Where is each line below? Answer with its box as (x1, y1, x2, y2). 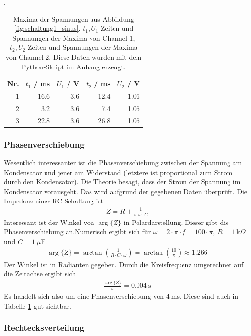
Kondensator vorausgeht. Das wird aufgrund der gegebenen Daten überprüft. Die (4, 186, 247, 196)
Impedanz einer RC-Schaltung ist (4, 196, 104, 206)
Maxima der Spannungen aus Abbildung (13, 13, 134, 23)
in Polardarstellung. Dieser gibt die (123, 217, 229, 227)
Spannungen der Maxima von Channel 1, (12, 32, 135, 43)
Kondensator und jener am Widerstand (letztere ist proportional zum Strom (4, 167, 233, 177)
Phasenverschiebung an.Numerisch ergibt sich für (4, 226, 151, 237)
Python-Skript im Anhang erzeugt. (21, 61, 126, 71)
